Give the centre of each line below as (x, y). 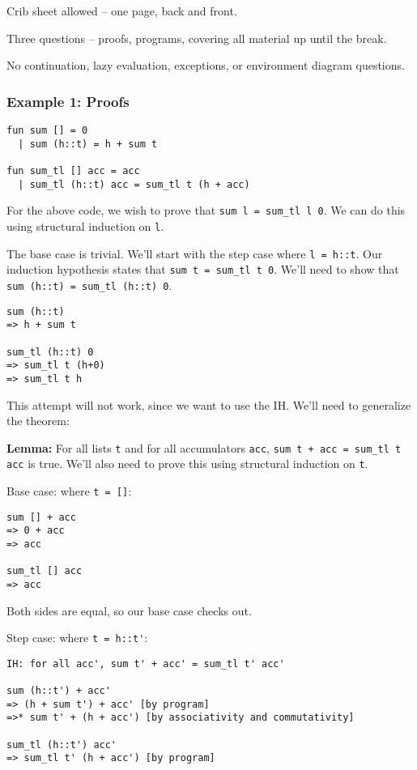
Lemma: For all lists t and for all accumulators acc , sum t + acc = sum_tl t (204, 447)
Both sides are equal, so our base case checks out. (129, 610)
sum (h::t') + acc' (59, 691)
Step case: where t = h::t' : (77, 638)
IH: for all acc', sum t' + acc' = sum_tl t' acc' (146, 664)
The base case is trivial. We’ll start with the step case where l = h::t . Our (195, 253)
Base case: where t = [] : (69, 491)
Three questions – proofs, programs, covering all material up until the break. (197, 38)
